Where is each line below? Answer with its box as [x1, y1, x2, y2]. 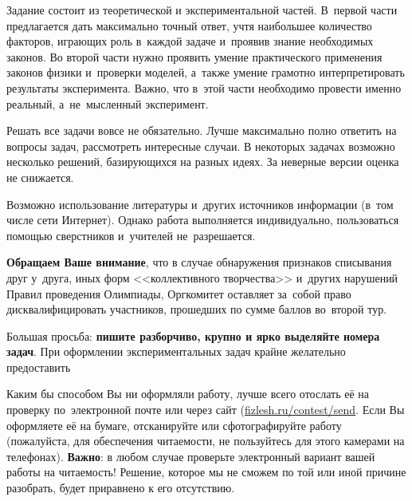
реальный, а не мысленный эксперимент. [6, 95, 209, 112]
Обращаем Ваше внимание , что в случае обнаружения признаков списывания [6, 254, 392, 270]
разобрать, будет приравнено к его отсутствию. [6, 479, 235, 496]
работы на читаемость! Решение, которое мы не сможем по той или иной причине [6, 464, 406, 480]
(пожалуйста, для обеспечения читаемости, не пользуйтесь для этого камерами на [6, 432, 405, 449]
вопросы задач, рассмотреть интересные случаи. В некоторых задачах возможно [6, 137, 395, 154]
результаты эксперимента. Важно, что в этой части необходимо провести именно [6, 79, 402, 96]
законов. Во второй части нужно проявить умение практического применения [6, 48, 383, 65]
